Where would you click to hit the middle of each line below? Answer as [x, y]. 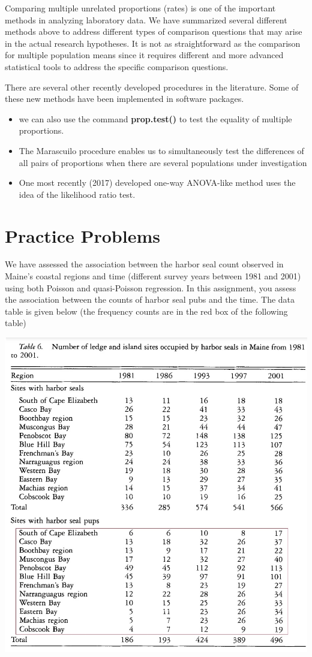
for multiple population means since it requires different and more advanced [144, 55]
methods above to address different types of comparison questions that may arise [154, 31]
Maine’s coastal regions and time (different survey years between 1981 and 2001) [153, 276]
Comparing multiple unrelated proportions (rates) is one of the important [140, 8]
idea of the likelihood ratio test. [77, 194]
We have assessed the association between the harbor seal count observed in [144, 264]
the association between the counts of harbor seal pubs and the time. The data [150, 299]
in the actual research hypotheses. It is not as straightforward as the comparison [153, 43]
